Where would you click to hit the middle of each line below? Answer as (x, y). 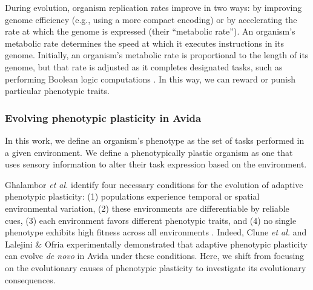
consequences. (30, 279)
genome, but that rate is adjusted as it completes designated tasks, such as (144, 66)
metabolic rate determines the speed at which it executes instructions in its (144, 43)
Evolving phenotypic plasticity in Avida (103, 117)
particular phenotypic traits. (57, 91)
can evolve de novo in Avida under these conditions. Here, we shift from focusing (155, 256)
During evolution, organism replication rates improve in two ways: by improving (153, 7)
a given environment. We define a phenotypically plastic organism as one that (149, 152)
